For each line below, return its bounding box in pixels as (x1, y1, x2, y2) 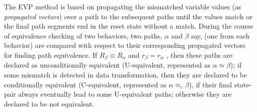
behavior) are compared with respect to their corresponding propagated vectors (4, 40, 246, 50)
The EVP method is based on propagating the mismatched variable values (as (4, 1, 242, 11)
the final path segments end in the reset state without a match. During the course (4, 21, 253, 31)
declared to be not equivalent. (4, 98, 95, 109)
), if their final (189, 79, 232, 89)
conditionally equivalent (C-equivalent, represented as (4, 79, 167, 89)
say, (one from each (191, 30, 250, 40)
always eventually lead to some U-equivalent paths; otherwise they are (18, 89, 232, 99)
